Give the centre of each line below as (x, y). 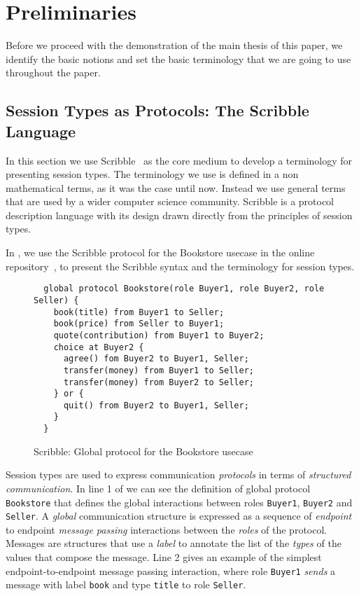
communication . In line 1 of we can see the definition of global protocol (158, 488)
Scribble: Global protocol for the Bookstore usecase (143, 451)
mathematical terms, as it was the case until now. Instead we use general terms (176, 187)
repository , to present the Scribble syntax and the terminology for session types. (180, 266)
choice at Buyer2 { (99, 347)
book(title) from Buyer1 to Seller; (139, 312)
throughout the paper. (53, 72)
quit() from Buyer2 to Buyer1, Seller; (156, 405)
